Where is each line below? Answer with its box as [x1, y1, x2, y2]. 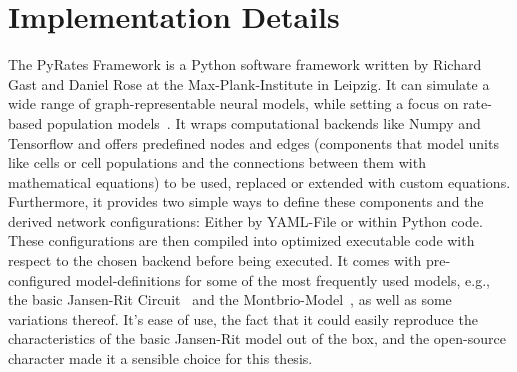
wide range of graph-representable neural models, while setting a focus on [8, 93, 459, 114]
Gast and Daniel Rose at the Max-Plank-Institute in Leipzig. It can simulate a [8, 73, 490, 94]
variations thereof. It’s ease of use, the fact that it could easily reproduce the [8, 308, 478, 329]
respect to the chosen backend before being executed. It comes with [8, 250, 422, 271]
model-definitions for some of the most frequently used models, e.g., [75, 269, 490, 290]
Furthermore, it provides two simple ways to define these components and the [8, 191, 484, 212]
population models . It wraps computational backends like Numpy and [46, 112, 481, 133]
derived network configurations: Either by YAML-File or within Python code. [8, 210, 483, 231]
